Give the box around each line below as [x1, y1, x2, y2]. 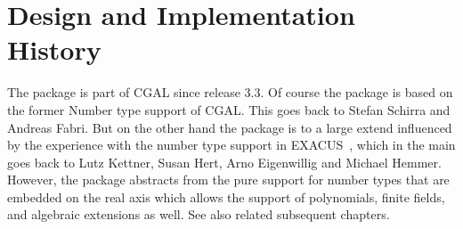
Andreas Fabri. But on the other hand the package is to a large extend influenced [7, 118, 452, 136]
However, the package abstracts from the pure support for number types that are [7, 170, 450, 189]
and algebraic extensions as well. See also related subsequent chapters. [7, 205, 390, 224]
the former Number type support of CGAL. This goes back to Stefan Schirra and [7, 100, 451, 119]
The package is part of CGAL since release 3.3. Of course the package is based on [7, 83, 453, 102]
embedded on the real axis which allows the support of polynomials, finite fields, [7, 187, 445, 206]
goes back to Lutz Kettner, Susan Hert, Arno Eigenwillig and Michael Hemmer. [7, 152, 442, 171]
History [7, 31, 102, 68]
